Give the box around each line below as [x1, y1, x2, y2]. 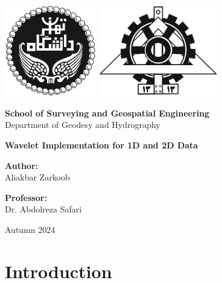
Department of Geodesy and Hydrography [5, 118, 160, 131]
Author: [5, 159, 39, 171]
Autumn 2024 [5, 223, 55, 235]
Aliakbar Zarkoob [5, 171, 70, 183]
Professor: [5, 191, 47, 203]
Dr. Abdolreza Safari [5, 203, 82, 215]
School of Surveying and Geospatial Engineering [5, 106, 210, 119]
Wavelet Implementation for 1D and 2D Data [5, 138, 198, 151]
